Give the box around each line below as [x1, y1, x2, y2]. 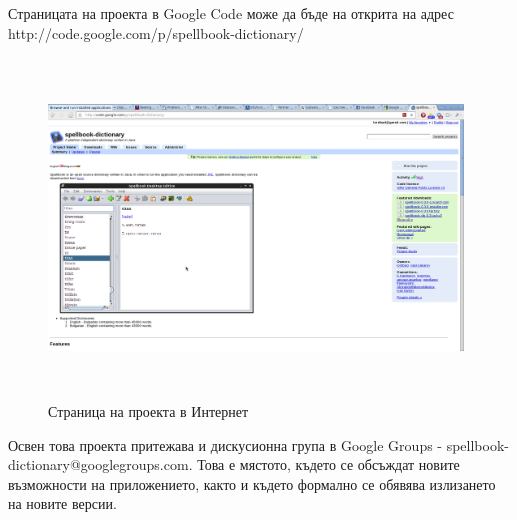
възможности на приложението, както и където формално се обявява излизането [8, 473, 496, 494]
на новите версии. [8, 493, 117, 514]
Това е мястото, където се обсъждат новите [197, 454, 460, 475]
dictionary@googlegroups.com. [8, 454, 193, 475]
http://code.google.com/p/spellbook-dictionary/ [8, 22, 304, 43]
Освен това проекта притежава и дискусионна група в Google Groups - [8, 434, 443, 455]
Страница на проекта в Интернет [48, 400, 249, 421]
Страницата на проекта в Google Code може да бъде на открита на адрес [8, 3, 454, 23]
